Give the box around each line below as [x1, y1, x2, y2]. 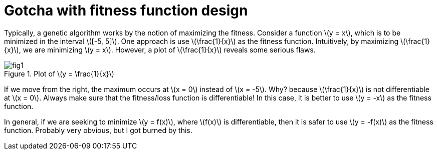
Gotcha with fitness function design [4, 2, 248, 19]
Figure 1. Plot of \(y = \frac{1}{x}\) [4, 69, 114, 78]
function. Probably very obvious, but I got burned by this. [4, 125, 192, 134]
